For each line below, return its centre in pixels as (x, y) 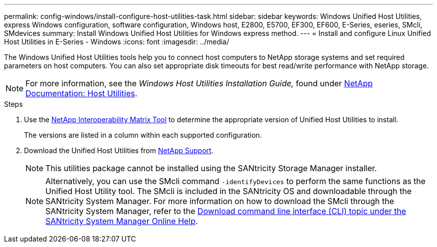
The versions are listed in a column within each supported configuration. (143, 135)
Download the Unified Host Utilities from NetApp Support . (119, 150)
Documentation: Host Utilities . (82, 93)
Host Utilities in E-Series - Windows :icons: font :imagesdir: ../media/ (117, 42)
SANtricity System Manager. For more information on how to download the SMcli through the (220, 201)
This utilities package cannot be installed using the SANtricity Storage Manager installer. (211, 168)
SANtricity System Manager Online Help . (122, 221)
